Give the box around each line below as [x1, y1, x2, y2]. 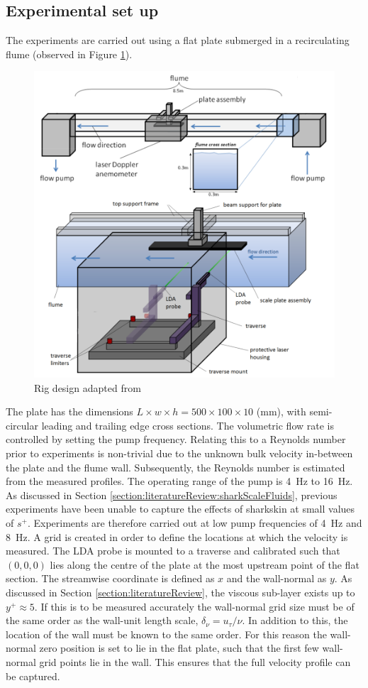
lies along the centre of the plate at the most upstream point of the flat [50, 557, 359, 572]
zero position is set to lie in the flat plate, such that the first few [39, 640, 319, 655]
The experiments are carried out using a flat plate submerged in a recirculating [6, 33, 350, 48]
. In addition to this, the [242, 613, 348, 628]
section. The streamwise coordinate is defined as [6, 571, 215, 586]
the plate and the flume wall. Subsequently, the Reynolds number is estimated [6, 459, 345, 474]
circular [6, 417, 38, 432]
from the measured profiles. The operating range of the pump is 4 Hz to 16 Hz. [6, 474, 353, 488]
